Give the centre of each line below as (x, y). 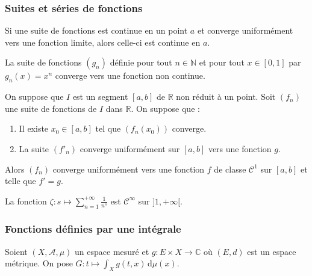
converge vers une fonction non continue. (130, 75)
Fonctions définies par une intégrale (93, 229)
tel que (108, 128)
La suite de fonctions (43, 62)
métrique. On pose (39, 263)
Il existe (34, 128)
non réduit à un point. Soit (226, 97)
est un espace (272, 251)
